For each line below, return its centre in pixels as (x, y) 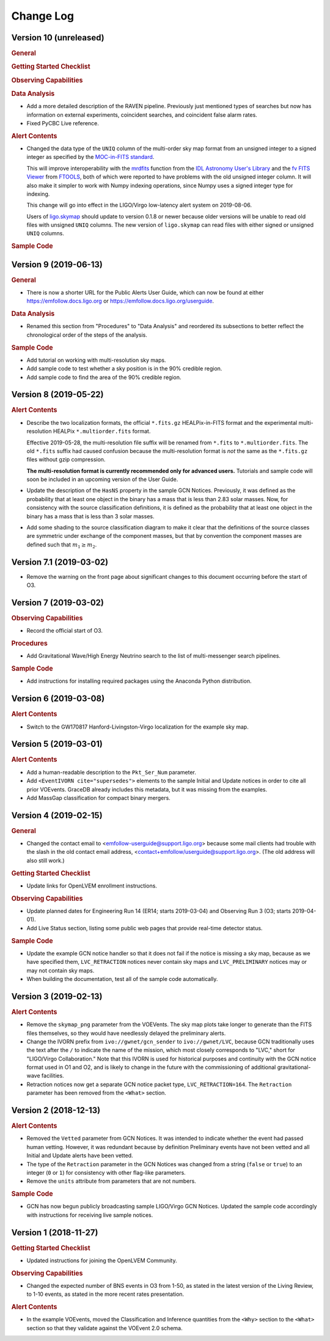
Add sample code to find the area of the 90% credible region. (104, 377)
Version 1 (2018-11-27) (55, 1233)
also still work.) (46, 860)
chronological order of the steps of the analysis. (87, 335)
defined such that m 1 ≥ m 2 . (62, 545)
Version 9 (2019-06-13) (57, 264)
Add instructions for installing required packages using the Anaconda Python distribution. (139, 681)
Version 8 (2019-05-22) (57, 395)
